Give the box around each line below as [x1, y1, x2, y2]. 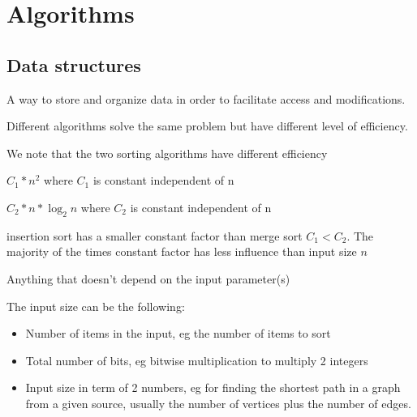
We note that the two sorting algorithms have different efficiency [6, 144, 328, 161]
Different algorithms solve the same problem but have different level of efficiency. [6, 117, 408, 134]
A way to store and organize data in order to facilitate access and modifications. [6, 90, 406, 107]
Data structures [6, 52, 141, 77]
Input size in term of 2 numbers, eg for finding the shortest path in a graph [25, 379, 401, 396]
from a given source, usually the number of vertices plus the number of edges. [25, 394, 411, 411]
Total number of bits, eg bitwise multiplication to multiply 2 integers [25, 351, 368, 368]
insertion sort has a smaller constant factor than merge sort [6, 227, 303, 244]
